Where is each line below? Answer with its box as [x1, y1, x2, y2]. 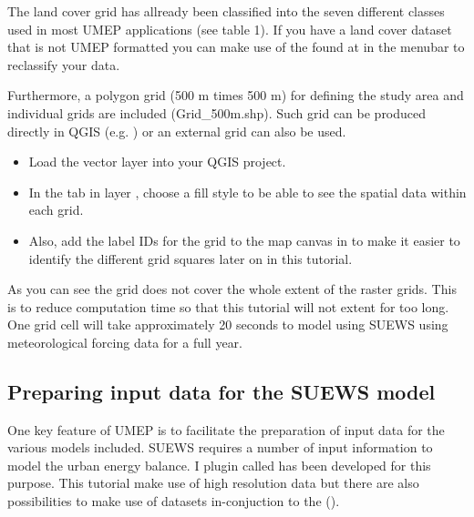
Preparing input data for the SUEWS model [7, 377, 436, 405]
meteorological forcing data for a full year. [7, 332, 243, 351]
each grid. [28, 200, 84, 219]
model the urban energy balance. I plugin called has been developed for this [7, 455, 431, 474]
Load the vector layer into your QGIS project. [28, 152, 286, 171]
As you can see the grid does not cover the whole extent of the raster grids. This [7, 279, 457, 299]
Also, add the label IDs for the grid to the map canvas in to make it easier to [28, 230, 460, 249]
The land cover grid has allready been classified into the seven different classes [7, 2, 445, 20]
